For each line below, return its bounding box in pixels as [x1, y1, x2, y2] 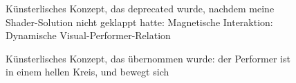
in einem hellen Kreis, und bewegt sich [6, 64, 169, 79]
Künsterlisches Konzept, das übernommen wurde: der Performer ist [6, 51, 290, 65]
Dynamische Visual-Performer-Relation [6, 28, 171, 43]
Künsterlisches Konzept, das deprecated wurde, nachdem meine [6, 1, 275, 15]
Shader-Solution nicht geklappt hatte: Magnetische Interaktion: [6, 14, 273, 29]
